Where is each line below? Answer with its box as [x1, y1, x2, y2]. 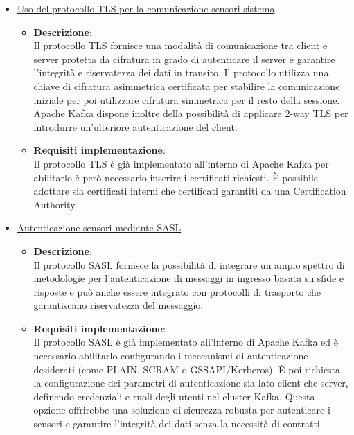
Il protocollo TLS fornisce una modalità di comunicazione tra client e [33, 38, 328, 53]
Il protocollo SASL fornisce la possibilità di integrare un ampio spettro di [33, 257, 345, 272]
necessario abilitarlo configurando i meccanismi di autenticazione [33, 348, 308, 363]
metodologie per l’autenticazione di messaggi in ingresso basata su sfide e [33, 271, 344, 285]
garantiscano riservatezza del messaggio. [33, 298, 204, 312]
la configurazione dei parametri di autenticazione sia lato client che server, [33, 375, 348, 390]
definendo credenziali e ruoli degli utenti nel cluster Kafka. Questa [33, 389, 315, 403]
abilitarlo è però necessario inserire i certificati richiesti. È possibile [33, 170, 319, 184]
